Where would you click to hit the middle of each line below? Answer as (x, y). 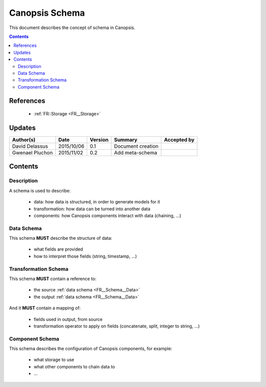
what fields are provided (58, 249)
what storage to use (54, 360)
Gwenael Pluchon (33, 153)
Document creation (136, 146)
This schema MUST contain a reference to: (53, 279)
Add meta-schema (136, 153)
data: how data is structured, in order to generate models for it (97, 202)
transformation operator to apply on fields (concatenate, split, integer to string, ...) (117, 326)
